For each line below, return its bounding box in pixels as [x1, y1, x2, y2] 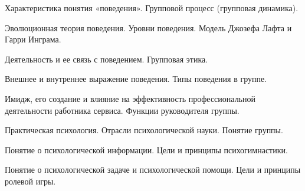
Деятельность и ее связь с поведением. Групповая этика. [5, 52, 208, 65]
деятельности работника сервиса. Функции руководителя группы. [5, 104, 240, 116]
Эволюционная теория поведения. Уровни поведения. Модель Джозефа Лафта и [5, 21, 292, 34]
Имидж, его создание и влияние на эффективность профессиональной [5, 92, 255, 104]
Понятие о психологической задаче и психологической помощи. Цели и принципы [5, 163, 301, 176]
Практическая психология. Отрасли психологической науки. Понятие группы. [5, 124, 283, 136]
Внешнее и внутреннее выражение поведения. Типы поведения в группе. [5, 73, 267, 85]
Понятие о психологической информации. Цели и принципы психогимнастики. [5, 143, 288, 156]
